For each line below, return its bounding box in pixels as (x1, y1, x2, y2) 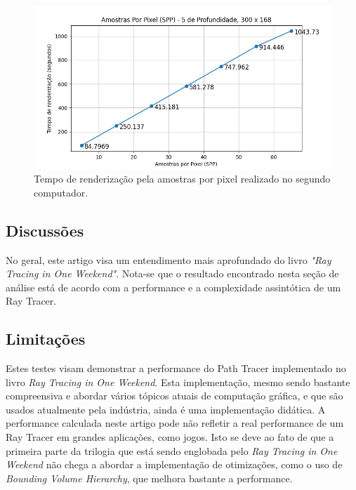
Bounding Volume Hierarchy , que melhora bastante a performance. (6, 470, 293, 485)
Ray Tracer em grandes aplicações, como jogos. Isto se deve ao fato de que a (6, 430, 334, 444)
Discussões (6, 219, 84, 241)
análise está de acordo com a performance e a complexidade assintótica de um (6, 279, 341, 294)
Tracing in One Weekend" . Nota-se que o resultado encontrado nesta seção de (6, 266, 339, 281)
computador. (34, 185, 88, 199)
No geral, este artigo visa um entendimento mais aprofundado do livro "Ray (6, 252, 331, 267)
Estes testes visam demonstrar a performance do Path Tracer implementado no (6, 361, 346, 376)
